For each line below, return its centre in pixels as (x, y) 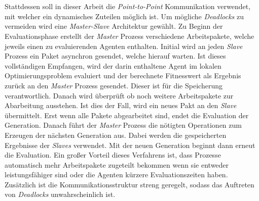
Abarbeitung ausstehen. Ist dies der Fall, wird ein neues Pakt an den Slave (121, 105)
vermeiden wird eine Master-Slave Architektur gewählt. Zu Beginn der (114, 26)
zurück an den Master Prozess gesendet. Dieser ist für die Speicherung (114, 85)
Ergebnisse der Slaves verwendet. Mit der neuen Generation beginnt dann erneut (130, 145)
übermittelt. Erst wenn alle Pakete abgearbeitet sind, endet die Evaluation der (127, 115)
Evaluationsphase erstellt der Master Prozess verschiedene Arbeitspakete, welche (129, 36)
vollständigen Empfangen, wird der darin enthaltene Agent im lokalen (113, 65)
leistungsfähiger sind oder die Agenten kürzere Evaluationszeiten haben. (116, 174)
